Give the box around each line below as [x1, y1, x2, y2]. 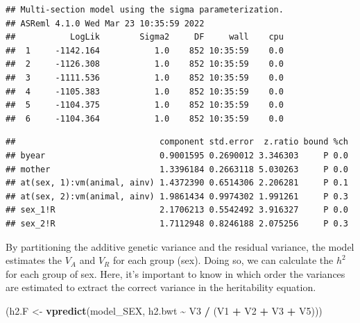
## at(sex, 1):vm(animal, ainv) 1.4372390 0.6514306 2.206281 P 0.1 [6, 178, 348, 188]
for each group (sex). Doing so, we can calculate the [112, 253, 334, 267]
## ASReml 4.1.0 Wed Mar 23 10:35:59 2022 [6, 18, 205, 28]
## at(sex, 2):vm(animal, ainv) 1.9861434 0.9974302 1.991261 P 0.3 [6, 191, 348, 201]
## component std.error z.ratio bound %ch [6, 137, 348, 147]
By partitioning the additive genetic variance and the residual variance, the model [6, 239, 354, 254]
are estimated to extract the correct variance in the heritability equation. [6, 280, 316, 295]
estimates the [6, 253, 62, 267]
